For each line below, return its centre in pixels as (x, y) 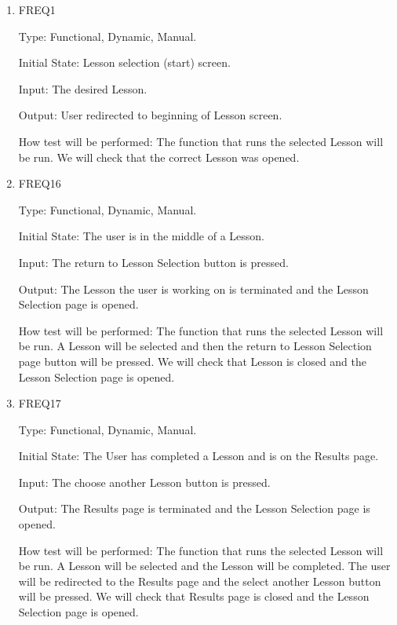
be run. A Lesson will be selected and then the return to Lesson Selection (195, 346)
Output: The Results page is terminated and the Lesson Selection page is (194, 508)
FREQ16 (40, 183)
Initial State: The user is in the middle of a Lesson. (141, 236)
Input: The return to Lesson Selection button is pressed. (153, 262)
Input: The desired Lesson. (83, 88)
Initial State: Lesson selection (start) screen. (124, 62)
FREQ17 (40, 403)
